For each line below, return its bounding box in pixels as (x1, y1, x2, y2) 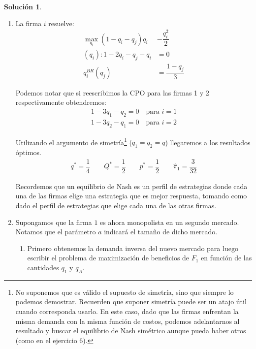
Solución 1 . (4, 1, 42, 11)
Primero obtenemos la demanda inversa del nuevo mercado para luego (27, 243, 238, 253)
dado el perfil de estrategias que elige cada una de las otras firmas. (15, 200, 217, 210)
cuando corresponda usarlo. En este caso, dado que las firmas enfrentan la (15, 306, 239, 316)
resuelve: (48, 18, 74, 28)
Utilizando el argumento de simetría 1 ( (15, 135, 132, 147)
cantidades (27, 262, 59, 272)
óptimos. (15, 147, 41, 158)
